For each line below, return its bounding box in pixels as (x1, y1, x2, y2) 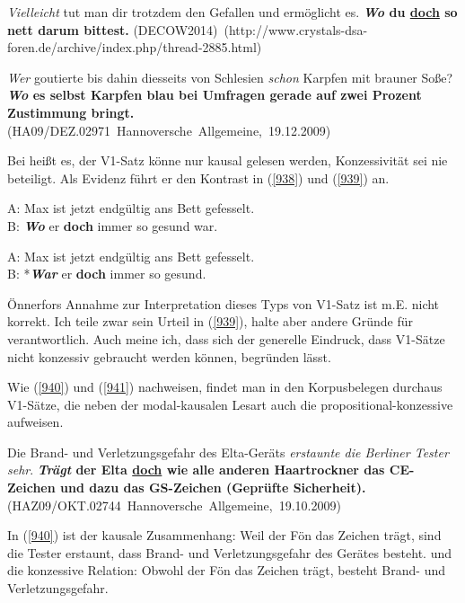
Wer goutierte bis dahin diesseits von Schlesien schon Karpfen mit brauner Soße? (7, 67, 453, 86)
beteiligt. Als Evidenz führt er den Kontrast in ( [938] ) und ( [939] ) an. (7, 168, 390, 187)
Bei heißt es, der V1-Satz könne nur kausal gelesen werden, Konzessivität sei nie (7, 151, 448, 170)
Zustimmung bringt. (7, 102, 135, 121)
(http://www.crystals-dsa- (224, 20, 368, 39)
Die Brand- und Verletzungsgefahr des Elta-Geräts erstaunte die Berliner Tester (7, 442, 449, 461)
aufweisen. (7, 412, 64, 431)
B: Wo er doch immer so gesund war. (7, 216, 218, 235)
